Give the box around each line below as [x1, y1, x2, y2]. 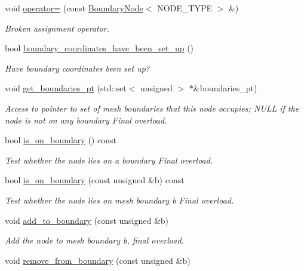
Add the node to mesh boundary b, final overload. [5, 234, 184, 247]
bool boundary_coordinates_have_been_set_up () [5, 42, 194, 54]
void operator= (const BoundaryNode [5, 2, 143, 14]
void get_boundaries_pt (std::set [5, 82, 127, 94]
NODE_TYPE [157, 2, 212, 14]
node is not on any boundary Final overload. [5, 113, 167, 126]
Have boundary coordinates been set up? [5, 61, 150, 74]
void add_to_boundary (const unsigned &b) [5, 214, 169, 226]
